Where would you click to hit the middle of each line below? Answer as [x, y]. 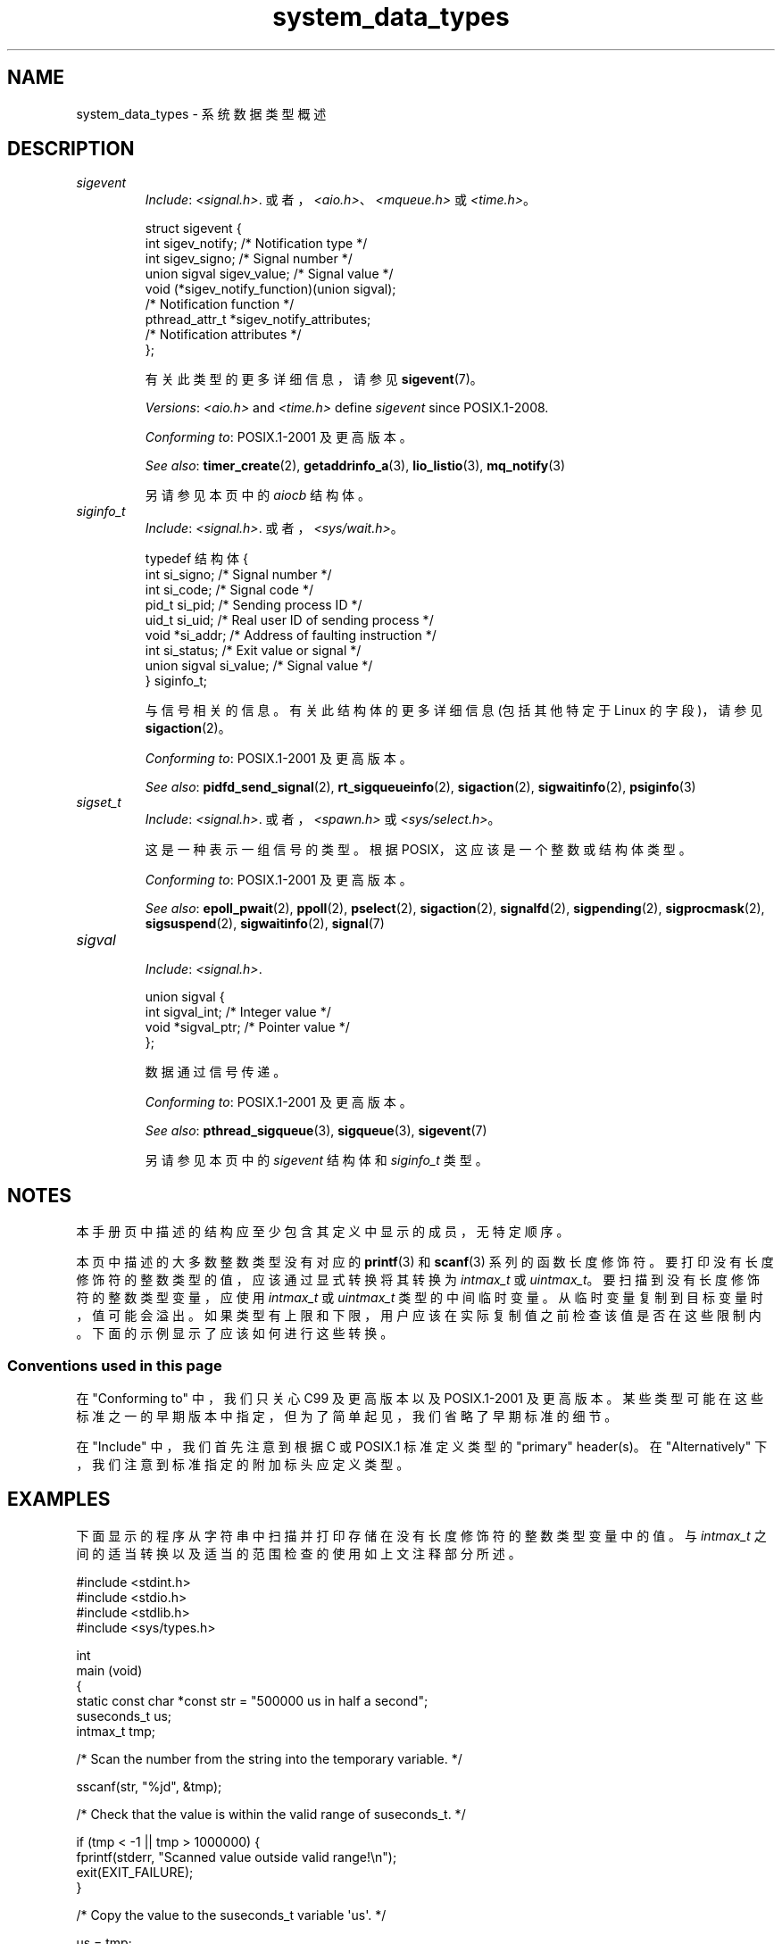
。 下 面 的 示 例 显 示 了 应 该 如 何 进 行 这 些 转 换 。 [235, 1333]
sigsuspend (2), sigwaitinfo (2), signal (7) [265, 924]
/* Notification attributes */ [223, 335]
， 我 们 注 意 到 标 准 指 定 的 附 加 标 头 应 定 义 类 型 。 [243, 1465]
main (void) [109, 1670]
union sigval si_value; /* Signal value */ [259, 666]
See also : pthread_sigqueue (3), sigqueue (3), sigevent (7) [316, 1131]
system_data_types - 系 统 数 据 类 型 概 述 [201, 113]
